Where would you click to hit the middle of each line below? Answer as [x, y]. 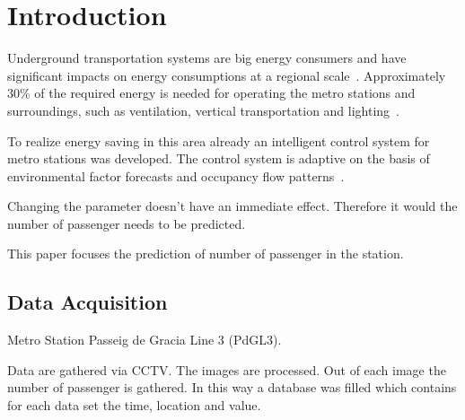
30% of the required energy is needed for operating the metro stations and [211, 93]
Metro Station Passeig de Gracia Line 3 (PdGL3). [145, 340]
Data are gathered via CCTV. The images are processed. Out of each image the [227, 369]
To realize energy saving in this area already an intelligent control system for [219, 140]
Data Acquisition [88, 302]
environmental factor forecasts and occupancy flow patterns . [176, 175]
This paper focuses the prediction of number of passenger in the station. [206, 254]
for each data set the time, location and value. [134, 405]
